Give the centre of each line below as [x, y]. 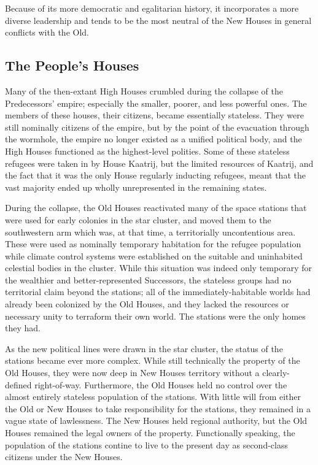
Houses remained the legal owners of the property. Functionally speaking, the [150, 433]
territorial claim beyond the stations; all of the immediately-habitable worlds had [158, 292]
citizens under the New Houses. [64, 457]
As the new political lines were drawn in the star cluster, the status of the [144, 348]
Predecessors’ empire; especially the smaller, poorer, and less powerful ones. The [156, 103]
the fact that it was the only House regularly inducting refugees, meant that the [155, 175]
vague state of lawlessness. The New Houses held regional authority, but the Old [156, 421]
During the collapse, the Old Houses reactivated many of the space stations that [156, 208]
